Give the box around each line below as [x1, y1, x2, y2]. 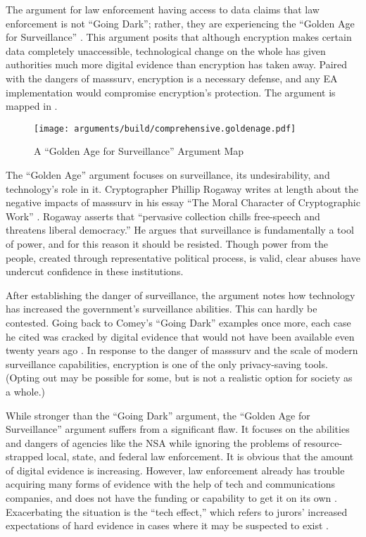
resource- [303, 435, 343, 450]
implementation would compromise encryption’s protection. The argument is [6, 84, 336, 99]
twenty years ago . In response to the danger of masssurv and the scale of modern [6, 343, 358, 358]
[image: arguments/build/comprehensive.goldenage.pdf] [34, 123, 296, 134]
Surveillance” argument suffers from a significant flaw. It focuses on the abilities [6, 422, 350, 436]
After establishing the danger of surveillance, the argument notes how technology [6, 287, 355, 302]
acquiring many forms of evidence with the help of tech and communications [6, 476, 336, 491]
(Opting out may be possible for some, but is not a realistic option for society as [6, 370, 353, 385]
